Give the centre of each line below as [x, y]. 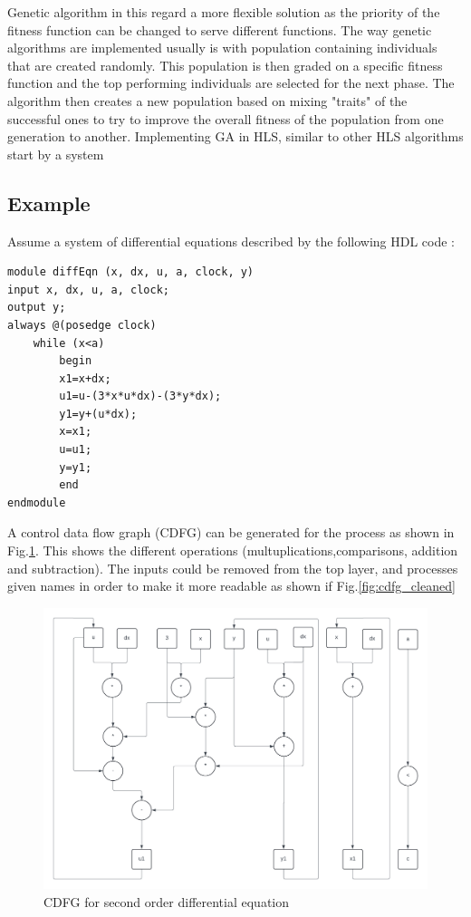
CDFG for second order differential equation [167, 901]
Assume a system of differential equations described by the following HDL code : [231, 241]
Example [49, 203]
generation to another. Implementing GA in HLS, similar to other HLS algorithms [235, 136]
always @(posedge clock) [82, 325]
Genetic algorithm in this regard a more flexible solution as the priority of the [224, 12]
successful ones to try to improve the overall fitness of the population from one [226, 118]
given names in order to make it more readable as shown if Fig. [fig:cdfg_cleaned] [231, 586]
